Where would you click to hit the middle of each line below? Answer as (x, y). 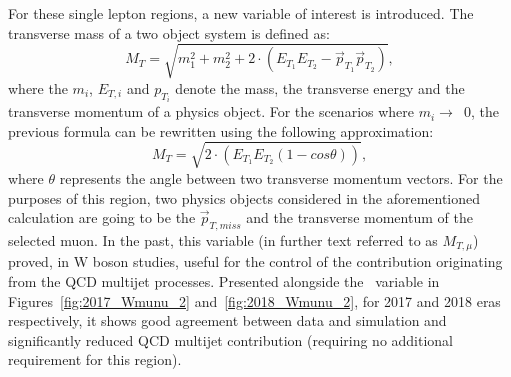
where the (38, 87)
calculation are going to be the (102, 217)
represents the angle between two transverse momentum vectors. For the (281, 177)
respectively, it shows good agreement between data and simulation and (227, 320)
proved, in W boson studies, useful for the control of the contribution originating (255, 261)
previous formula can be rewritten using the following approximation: (221, 130)
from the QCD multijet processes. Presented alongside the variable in (224, 280)
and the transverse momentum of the (359, 217)
